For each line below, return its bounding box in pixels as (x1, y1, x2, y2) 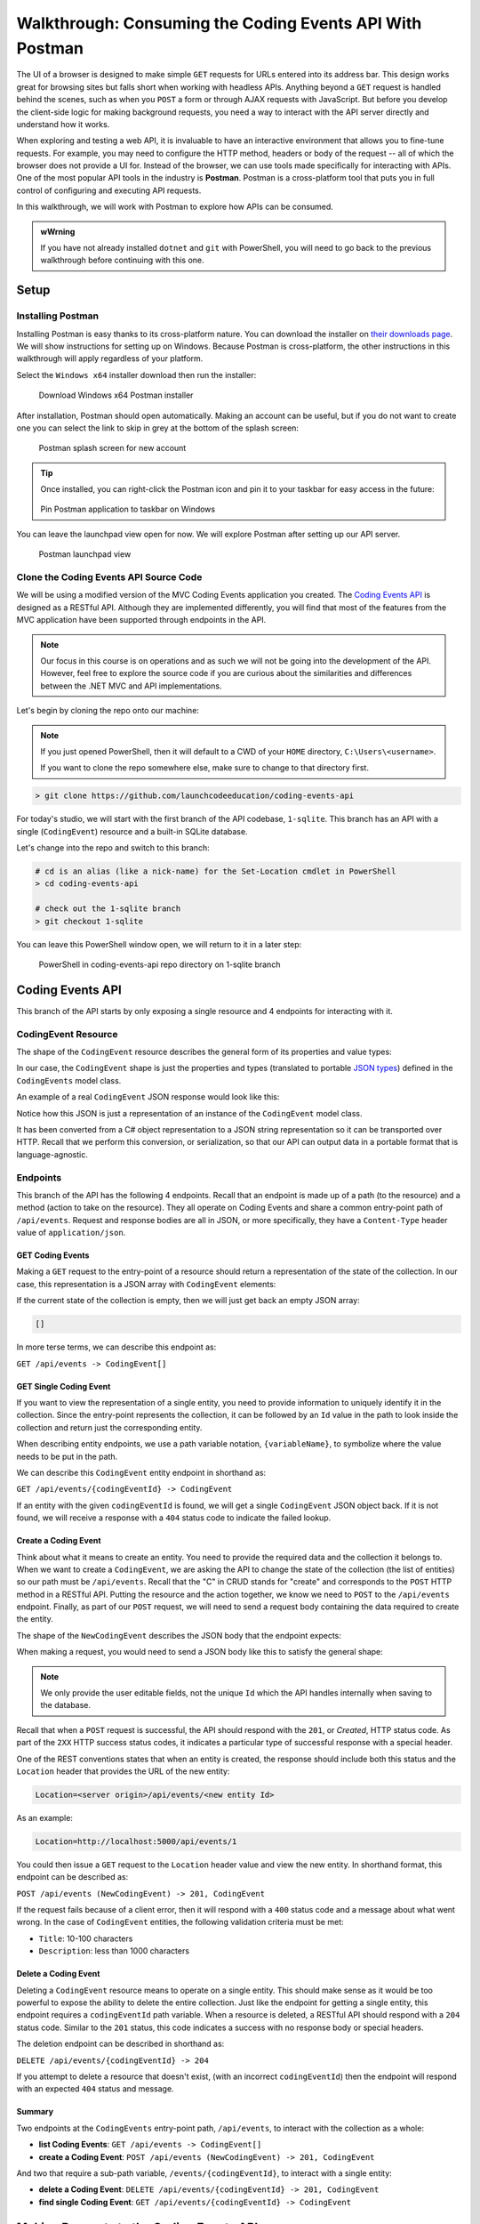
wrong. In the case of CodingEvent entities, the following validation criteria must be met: (16, 1917, 344, 1928)
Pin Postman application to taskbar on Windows (40, 504, 216, 515)
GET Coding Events (16, 1250, 90, 1261)
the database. (40, 1700, 92, 1711)
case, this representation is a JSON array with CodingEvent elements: (16, 1278, 276, 1289)
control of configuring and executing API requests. (16, 185, 202, 196)
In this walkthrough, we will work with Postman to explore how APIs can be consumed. (16, 201, 333, 213)
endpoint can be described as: (16, 1872, 129, 1882)
